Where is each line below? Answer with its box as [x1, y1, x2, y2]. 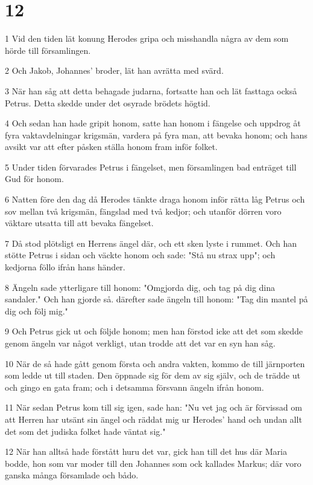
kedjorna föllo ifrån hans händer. [5, 261, 125, 273]
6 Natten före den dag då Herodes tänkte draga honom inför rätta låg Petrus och [5, 193, 305, 206]
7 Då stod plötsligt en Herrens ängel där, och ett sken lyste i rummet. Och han [5, 236, 297, 249]
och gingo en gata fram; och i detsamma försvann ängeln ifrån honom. [5, 380, 264, 393]
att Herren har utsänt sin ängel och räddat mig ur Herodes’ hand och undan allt [5, 412, 302, 425]
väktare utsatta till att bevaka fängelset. [5, 216, 154, 229]
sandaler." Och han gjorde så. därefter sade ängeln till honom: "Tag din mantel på [5, 293, 308, 305]
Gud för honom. [5, 172, 64, 185]
